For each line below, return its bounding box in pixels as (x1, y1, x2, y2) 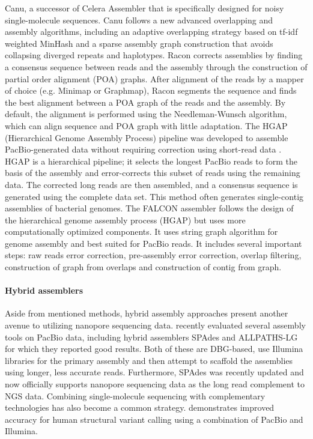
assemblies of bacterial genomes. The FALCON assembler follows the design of (5, 202, 294, 214)
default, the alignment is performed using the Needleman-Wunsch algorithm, (5, 107, 287, 120)
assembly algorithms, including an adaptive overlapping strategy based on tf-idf (5, 25, 298, 38)
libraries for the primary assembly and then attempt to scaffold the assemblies (5, 354, 293, 366)
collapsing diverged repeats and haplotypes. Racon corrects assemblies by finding (5, 49, 303, 61)
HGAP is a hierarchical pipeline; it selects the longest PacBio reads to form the (5, 154, 297, 167)
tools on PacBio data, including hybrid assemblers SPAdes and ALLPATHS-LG (5, 330, 298, 343)
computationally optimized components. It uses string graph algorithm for (5, 225, 278, 238)
